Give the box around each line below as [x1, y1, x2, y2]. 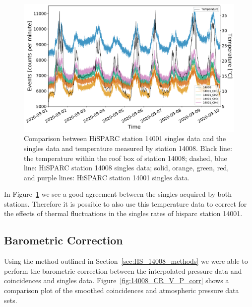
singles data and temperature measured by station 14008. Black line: [24, 143, 232, 153]
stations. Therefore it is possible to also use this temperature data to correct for [4, 198, 247, 209]
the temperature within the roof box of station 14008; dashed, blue [24, 153, 227, 163]
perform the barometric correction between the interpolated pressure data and [4, 265, 242, 276]
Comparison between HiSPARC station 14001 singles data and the [24, 133, 226, 144]
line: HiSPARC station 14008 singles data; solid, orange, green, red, [24, 162, 229, 173]
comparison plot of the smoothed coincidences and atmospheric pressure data [4, 285, 239, 296]
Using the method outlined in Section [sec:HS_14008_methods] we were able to [4, 256, 248, 266]
